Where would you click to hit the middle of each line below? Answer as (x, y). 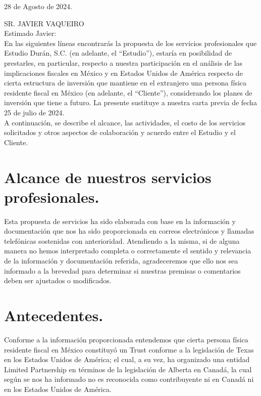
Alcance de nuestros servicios (108, 177)
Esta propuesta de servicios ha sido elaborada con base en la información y (120, 221)
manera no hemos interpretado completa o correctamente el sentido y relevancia (128, 251)
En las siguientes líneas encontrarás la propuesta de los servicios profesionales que (130, 43)
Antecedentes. (54, 315)
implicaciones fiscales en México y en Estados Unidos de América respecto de (123, 73)
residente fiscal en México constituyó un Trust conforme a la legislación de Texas (129, 349)
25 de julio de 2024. (34, 112)
